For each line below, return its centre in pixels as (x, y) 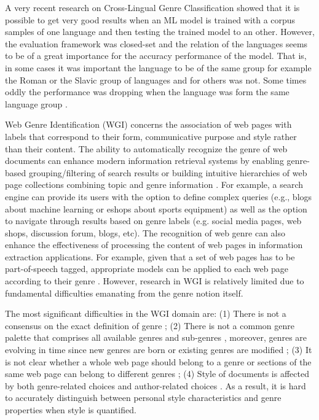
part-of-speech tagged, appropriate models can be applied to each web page (147, 269)
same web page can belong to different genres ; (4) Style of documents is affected (157, 374)
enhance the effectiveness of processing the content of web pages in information (154, 245)
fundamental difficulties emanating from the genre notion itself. (124, 293)
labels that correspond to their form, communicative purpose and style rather (151, 136)
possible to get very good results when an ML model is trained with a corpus (150, 19)
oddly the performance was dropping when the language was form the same (147, 92)
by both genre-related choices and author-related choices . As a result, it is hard (156, 385)
